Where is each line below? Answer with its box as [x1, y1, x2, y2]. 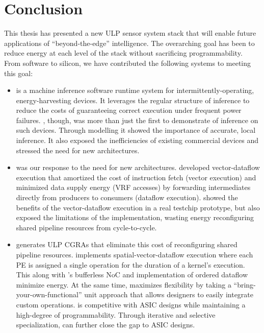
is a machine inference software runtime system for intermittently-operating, [16, 85, 254, 96]
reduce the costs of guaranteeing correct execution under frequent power [16, 105, 242, 115]
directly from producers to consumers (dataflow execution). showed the [16, 192, 238, 203]
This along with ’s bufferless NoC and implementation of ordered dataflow [16, 269, 248, 280]
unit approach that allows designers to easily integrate [84, 289, 254, 300]
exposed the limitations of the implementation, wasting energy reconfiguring [16, 212, 254, 223]
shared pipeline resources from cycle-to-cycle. [16, 222, 157, 232]
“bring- [233, 279, 256, 290]
